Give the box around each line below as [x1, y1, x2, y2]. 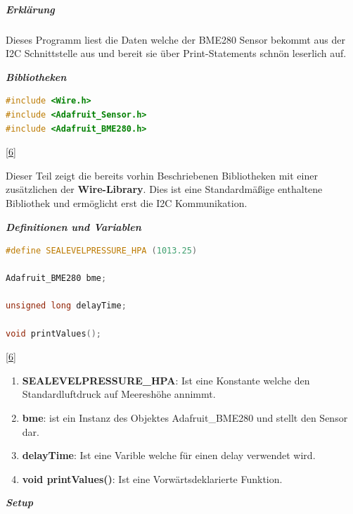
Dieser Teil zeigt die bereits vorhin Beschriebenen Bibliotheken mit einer [6, 168, 318, 182]
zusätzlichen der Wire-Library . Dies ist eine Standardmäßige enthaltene [6, 182, 323, 196]
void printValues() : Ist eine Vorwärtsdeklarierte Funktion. [22, 471, 283, 486]
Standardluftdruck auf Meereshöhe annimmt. [22, 387, 216, 401]
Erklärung [6, 1, 55, 16]
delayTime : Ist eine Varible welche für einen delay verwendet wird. [22, 448, 316, 463]
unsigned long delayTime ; [6, 301, 127, 311]
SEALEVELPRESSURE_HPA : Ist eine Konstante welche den [22, 372, 310, 387]
